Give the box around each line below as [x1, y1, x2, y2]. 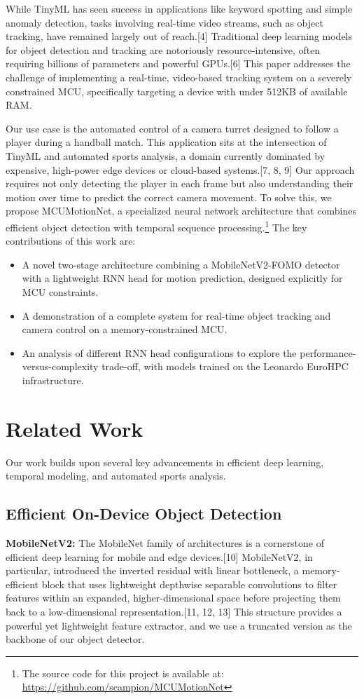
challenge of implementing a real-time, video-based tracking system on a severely [6, 69, 352, 84]
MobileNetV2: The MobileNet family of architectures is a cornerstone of [6, 536, 324, 550]
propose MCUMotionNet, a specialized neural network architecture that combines [6, 203, 356, 218]
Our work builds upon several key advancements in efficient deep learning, [6, 454, 324, 469]
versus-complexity [22, 359, 99, 374]
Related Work [6, 414, 143, 442]
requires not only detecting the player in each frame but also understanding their [6, 176, 353, 191]
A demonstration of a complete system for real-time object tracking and [22, 308, 331, 323]
